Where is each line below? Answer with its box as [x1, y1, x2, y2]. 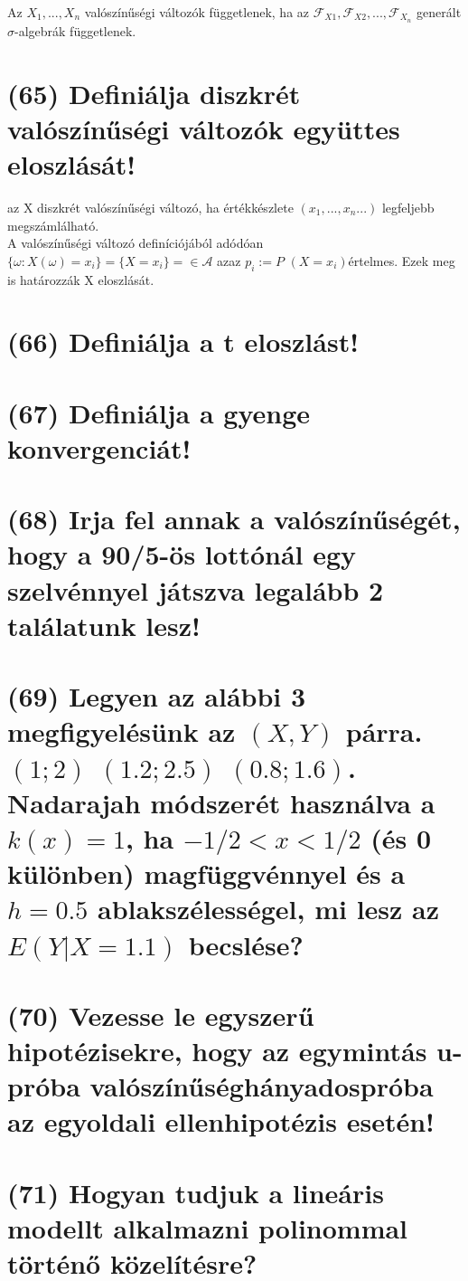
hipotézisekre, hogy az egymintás [7, 1032, 427, 1069]
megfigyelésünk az [7, 713, 236, 750]
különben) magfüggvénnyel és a [7, 855, 406, 892]
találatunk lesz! [7, 606, 201, 643]
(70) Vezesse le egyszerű [7, 996, 314, 1033]
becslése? [188, 925, 304, 963]
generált [417, 3, 462, 21]
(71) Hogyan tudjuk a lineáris [7, 1173, 384, 1210]
